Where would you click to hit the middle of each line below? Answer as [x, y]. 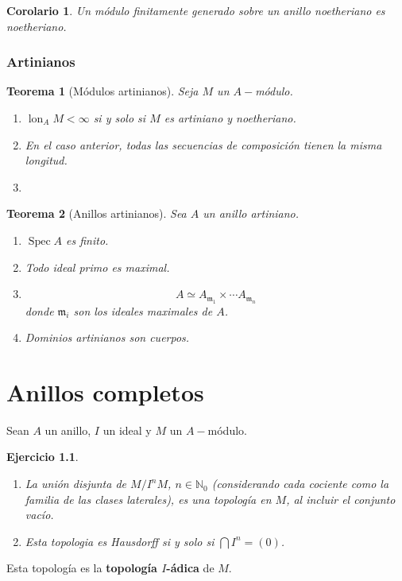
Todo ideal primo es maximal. [97, 267]
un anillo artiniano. [251, 213]
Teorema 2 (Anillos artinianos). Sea [97, 213]
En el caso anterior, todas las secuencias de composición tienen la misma [203, 144]
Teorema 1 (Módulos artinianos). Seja [102, 91]
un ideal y [127, 430]
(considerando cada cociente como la [300, 484]
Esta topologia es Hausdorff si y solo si [120, 541]
